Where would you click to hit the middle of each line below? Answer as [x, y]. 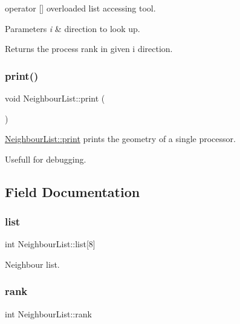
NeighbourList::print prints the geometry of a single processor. [120, 139]
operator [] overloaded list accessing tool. [80, 8]
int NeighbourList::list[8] [50, 244]
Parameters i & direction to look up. [73, 28]
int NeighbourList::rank [48, 313]
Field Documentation [73, 191]
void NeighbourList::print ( [55, 98]
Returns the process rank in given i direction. [89, 49]
